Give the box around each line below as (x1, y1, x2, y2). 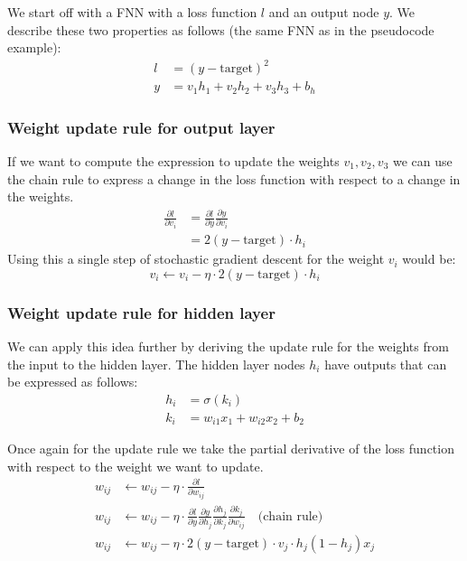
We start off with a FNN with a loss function (7, 3, 257, 21)
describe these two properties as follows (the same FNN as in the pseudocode (7, 20, 434, 39)
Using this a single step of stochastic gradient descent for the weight (7, 249, 385, 268)
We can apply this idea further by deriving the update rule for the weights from (7, 336, 449, 355)
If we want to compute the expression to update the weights (7, 152, 340, 171)
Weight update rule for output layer (7, 116, 276, 138)
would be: (402, 249, 456, 268)
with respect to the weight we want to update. (7, 456, 264, 475)
